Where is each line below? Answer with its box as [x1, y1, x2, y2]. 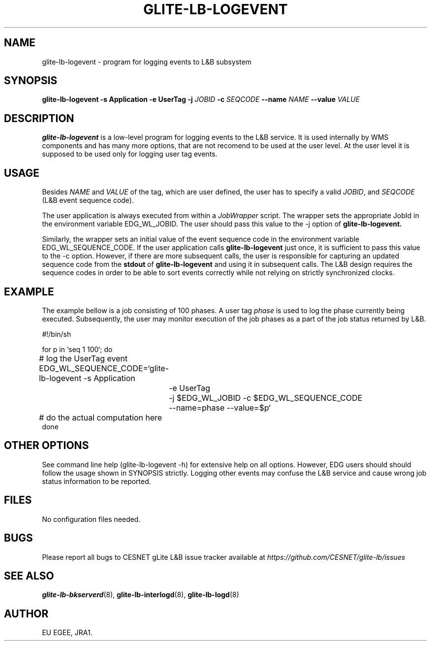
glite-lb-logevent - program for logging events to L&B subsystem [42, 57, 252, 66]
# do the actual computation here [39, 412, 162, 422]
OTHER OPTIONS [4, 439, 89, 452]
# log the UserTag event [39, 353, 128, 363]
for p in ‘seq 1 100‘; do [42, 345, 113, 354]
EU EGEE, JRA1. [42, 628, 92, 637]
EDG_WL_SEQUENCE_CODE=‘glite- [39, 363, 169, 373]
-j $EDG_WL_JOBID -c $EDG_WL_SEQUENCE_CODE [169, 392, 363, 403]
